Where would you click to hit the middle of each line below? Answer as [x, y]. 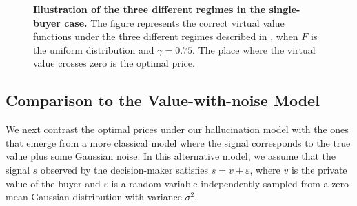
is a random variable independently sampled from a [220, 183]
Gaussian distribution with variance [106, 197]
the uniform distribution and [94, 49]
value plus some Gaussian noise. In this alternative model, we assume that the [171, 156]
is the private [319, 169]
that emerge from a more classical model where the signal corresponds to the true [178, 142]
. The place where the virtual [254, 49]
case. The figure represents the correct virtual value [174, 22]
